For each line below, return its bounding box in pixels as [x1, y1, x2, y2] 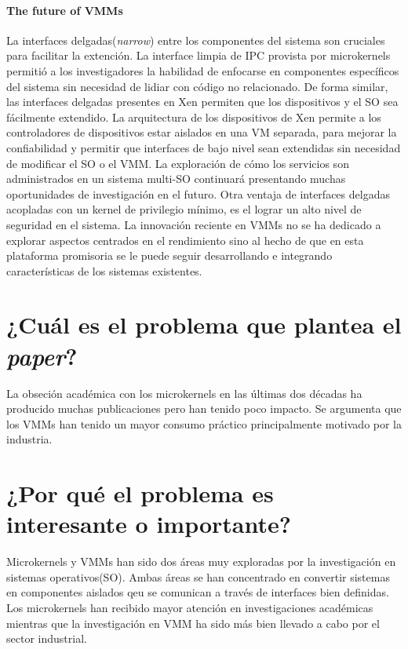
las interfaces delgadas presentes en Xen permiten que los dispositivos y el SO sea [6, 93, 399, 110]
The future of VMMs [6, 2, 123, 18]
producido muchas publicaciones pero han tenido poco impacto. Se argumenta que [6, 400, 402, 417]
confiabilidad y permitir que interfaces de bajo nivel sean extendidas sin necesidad [6, 139, 401, 155]
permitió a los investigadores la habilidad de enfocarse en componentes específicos [6, 62, 399, 78]
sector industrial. [6, 630, 87, 647]
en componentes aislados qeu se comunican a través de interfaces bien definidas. [6, 584, 389, 600]
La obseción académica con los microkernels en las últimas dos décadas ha [6, 385, 362, 401]
